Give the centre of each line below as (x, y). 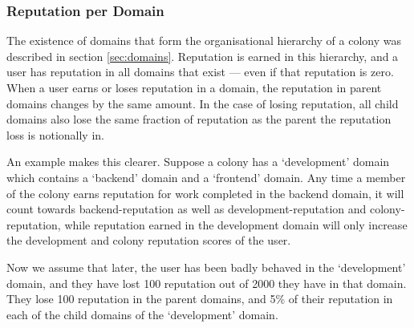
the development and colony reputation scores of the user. (149, 240)
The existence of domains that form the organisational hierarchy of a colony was (204, 40)
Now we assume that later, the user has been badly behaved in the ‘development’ (206, 267)
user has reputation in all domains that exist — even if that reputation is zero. (200, 72)
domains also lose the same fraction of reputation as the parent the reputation (199, 119)
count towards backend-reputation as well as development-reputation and (187, 209)
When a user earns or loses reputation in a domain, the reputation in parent (194, 87)
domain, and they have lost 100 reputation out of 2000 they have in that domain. (207, 283)
